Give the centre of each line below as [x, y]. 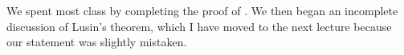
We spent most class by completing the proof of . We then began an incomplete [202, 10]
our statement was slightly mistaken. [97, 42]
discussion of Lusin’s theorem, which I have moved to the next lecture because [199, 26]
